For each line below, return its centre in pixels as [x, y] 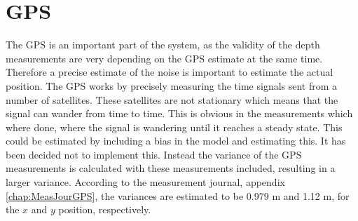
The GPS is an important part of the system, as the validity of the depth [163, 45]
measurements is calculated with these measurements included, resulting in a [171, 168]
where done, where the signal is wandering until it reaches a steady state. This [174, 127]
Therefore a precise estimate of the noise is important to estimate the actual [170, 72]
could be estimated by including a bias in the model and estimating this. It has [176, 141]
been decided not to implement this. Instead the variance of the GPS [154, 154]
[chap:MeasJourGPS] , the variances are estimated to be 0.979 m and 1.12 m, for [178, 195]
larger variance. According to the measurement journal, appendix [145, 182]
